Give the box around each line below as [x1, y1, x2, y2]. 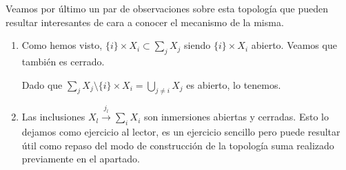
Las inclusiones [21, 109, 85, 124]
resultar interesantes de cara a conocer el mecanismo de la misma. [6, 14, 284, 29]
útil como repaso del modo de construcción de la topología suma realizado [21, 138, 334, 152]
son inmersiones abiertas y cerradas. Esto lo [143, 109, 329, 124]
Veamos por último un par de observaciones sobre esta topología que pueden [6, 1, 328, 15]
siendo [184, 38, 211, 52]
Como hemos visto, [21, 38, 103, 52]
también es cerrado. [21, 54, 105, 68]
